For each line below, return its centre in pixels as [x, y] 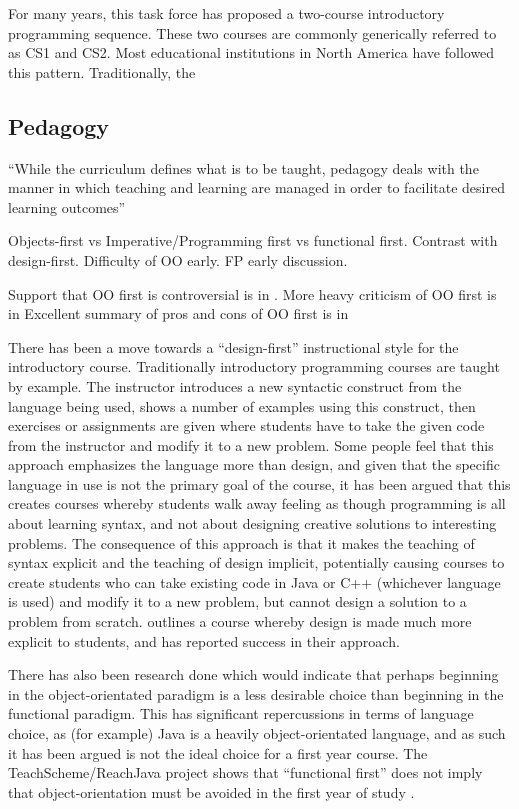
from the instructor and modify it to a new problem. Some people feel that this [251, 444]
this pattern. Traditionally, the [102, 71]
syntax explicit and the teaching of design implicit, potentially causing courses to [256, 562]
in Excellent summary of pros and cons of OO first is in [178, 313]
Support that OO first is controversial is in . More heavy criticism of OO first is [252, 293]
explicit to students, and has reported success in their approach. [204, 640]
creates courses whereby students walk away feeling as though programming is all [257, 503]
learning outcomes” [67, 206]
